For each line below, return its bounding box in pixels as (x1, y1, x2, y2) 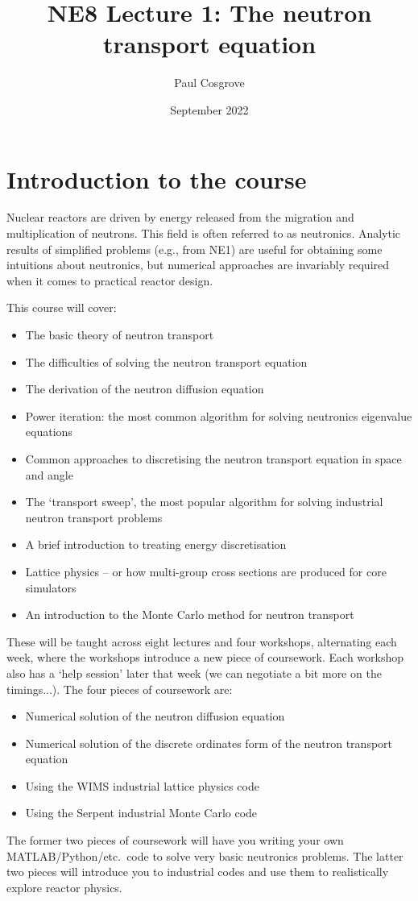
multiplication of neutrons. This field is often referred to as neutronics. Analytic (6, 225, 401, 242)
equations (25, 423, 72, 440)
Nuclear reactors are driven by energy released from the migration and (6, 209, 354, 226)
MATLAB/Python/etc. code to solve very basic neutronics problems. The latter (6, 847, 404, 864)
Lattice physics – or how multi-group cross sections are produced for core (25, 563, 387, 579)
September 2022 (170, 101, 249, 118)
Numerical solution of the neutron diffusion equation (25, 708, 285, 725)
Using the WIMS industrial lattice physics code (25, 777, 259, 794)
